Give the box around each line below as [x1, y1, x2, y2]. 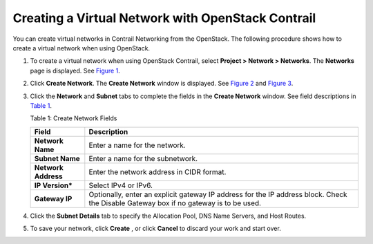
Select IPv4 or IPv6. [88, 180, 153, 190]
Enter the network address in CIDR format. [88, 167, 227, 176]
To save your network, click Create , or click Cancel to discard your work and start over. [30, 225, 281, 233]
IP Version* [34, 180, 73, 190]
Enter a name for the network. [88, 140, 186, 150]
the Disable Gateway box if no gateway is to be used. [88, 198, 262, 207]
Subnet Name [34, 153, 81, 163]
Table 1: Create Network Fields [30, 114, 117, 122]
